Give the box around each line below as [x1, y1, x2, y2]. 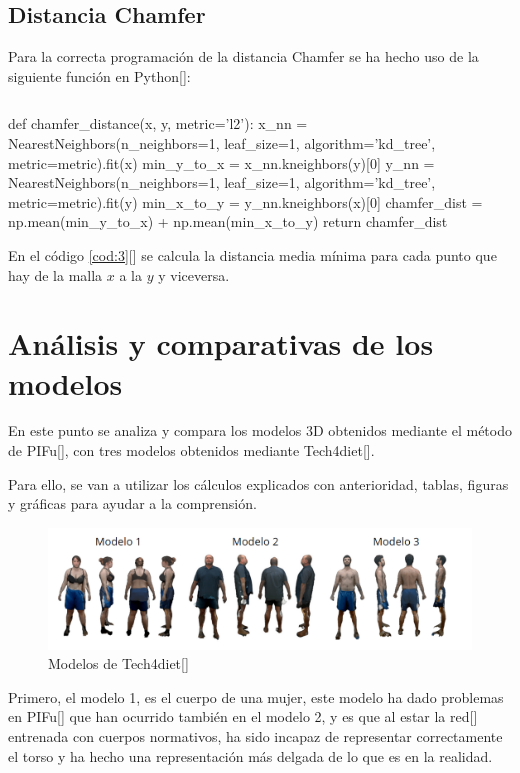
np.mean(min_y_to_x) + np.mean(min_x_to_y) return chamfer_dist [8, 211, 448, 232]
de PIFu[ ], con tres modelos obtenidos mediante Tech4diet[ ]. [8, 440, 375, 461]
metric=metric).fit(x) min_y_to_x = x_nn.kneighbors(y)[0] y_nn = [8, 152, 435, 173]
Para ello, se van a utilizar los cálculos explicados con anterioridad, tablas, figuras [8, 473, 509, 494]
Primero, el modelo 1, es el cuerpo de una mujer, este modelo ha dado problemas [8, 686, 504, 707]
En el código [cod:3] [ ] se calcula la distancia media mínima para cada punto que [8, 244, 497, 265]
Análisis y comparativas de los [8, 323, 434, 364]
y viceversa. [158, 264, 230, 285]
